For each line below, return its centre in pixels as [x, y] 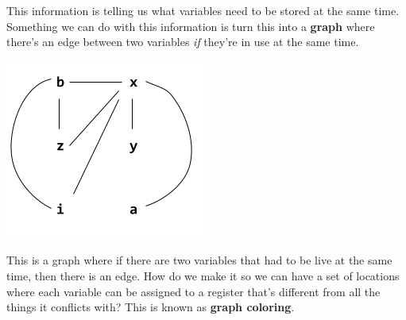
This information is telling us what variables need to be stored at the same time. [203, 10]
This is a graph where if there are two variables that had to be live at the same [199, 260]
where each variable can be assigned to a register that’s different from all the [193, 291]
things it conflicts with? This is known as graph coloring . [151, 307]
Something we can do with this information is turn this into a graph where [191, 26]
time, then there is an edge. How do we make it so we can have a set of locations [203, 275]
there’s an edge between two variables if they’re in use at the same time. [183, 42]
